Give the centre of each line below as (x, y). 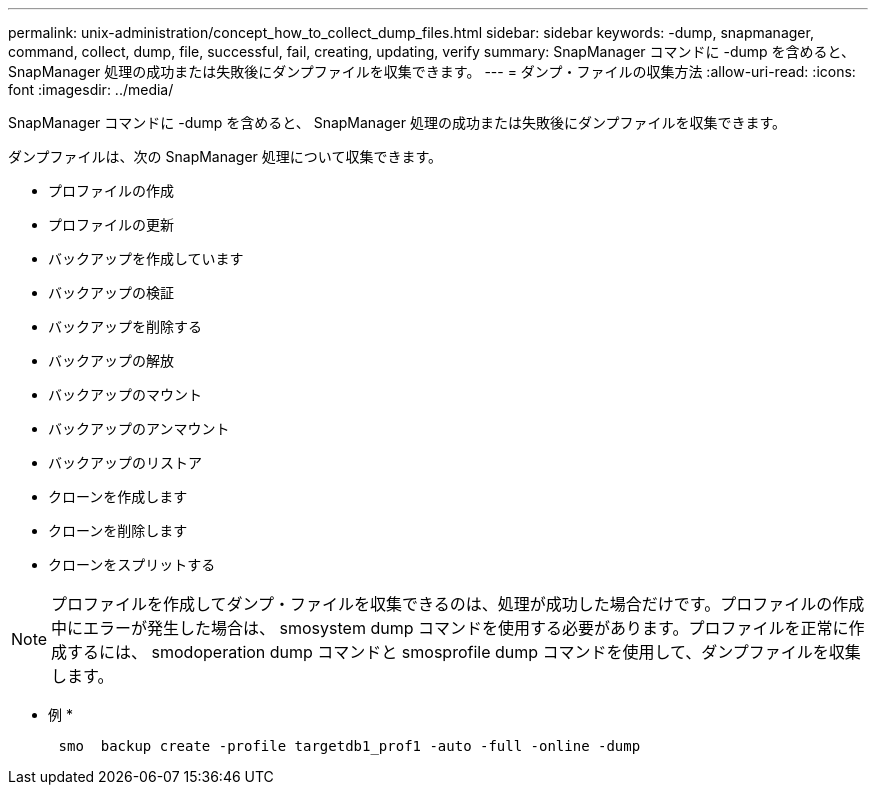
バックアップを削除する (125, 326)
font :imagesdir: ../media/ (91, 89)
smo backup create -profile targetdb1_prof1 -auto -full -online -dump (349, 746)
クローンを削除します (118, 530)
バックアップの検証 (111, 292)
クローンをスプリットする (132, 564)
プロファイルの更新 (111, 224)
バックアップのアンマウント (139, 428)
